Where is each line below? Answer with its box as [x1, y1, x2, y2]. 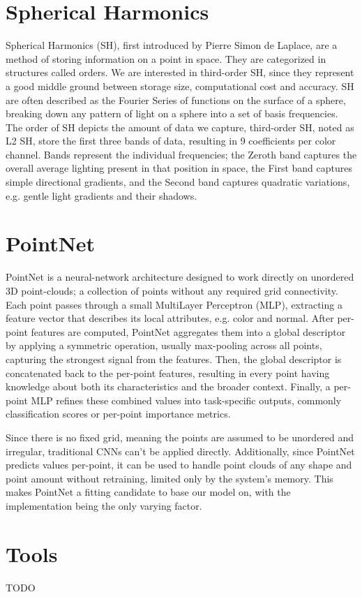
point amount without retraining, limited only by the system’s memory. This [6, 471, 333, 485]
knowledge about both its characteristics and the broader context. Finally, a [6, 379, 331, 394]
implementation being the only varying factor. [6, 498, 202, 513]
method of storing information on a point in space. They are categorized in [6, 51, 326, 66]
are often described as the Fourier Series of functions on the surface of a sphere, [6, 92, 346, 107]
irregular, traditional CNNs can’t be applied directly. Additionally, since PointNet [6, 443, 355, 458]
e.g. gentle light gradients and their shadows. [6, 188, 197, 202]
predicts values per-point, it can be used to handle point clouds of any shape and [6, 457, 352, 472]
